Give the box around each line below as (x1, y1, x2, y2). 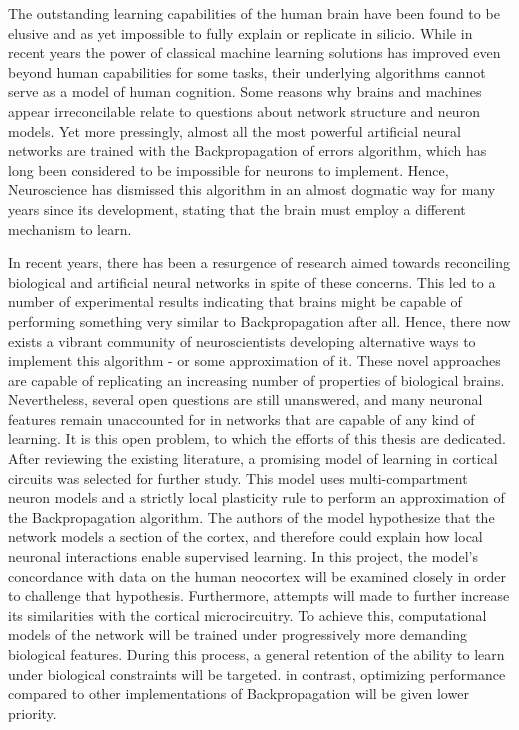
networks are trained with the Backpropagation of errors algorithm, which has (8, 140, 487, 161)
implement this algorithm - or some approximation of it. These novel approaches (8, 350, 501, 371)
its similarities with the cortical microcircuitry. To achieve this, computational (8, 604, 487, 625)
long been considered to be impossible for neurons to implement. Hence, (8, 159, 449, 180)
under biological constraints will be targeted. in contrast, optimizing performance (8, 663, 506, 684)
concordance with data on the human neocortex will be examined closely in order (8, 565, 507, 586)
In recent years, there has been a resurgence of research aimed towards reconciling (8, 252, 510, 273)
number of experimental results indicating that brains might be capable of (8, 291, 462, 312)
